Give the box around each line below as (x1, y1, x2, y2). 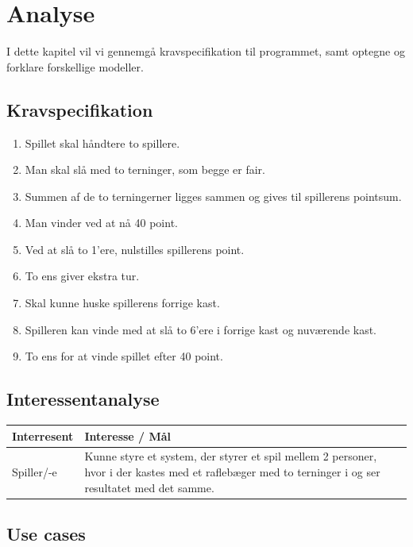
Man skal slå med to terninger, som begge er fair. (25, 161, 265, 178)
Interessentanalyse (6, 387, 160, 411)
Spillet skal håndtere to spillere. (25, 134, 180, 151)
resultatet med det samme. (84, 479, 214, 495)
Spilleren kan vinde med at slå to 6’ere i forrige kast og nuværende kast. (25, 321, 376, 337)
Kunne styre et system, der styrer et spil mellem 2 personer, (84, 448, 377, 464)
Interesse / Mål (84, 427, 172, 444)
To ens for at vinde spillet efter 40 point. (25, 348, 223, 364)
